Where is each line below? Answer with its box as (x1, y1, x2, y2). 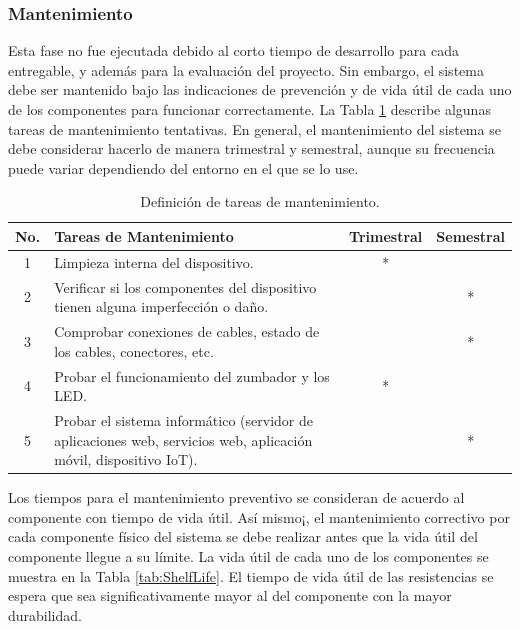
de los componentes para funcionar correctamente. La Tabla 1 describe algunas (8, 99, 491, 119)
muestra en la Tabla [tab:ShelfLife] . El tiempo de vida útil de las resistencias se (8, 565, 494, 586)
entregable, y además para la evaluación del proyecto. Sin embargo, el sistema (8, 59, 484, 80)
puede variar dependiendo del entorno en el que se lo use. (8, 157, 359, 178)
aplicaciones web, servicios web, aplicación (54, 429, 313, 450)
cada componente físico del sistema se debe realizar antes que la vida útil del (8, 526, 478, 547)
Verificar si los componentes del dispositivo (54, 276, 317, 297)
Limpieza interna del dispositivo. (54, 251, 254, 272)
